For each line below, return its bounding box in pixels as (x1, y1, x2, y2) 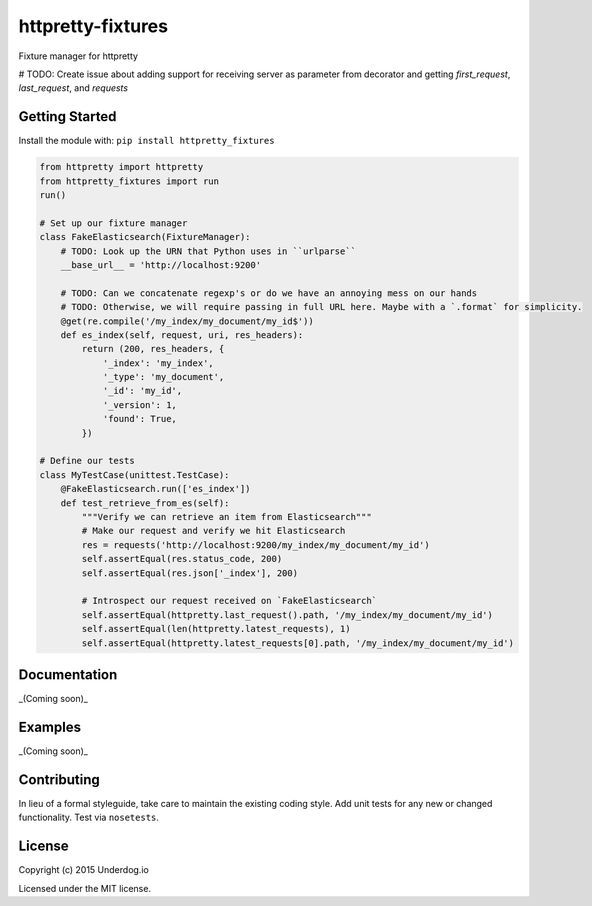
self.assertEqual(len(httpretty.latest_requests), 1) (81, 623, 351, 635)
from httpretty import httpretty (39, 161, 204, 173)
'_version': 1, (102, 399, 177, 410)
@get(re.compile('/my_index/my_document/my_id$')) (60, 315, 314, 327)
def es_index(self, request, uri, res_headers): (60, 329, 304, 340)
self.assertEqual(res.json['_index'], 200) (81, 567, 299, 579)
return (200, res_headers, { (81, 343, 225, 355)
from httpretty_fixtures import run (39, 175, 220, 187)
